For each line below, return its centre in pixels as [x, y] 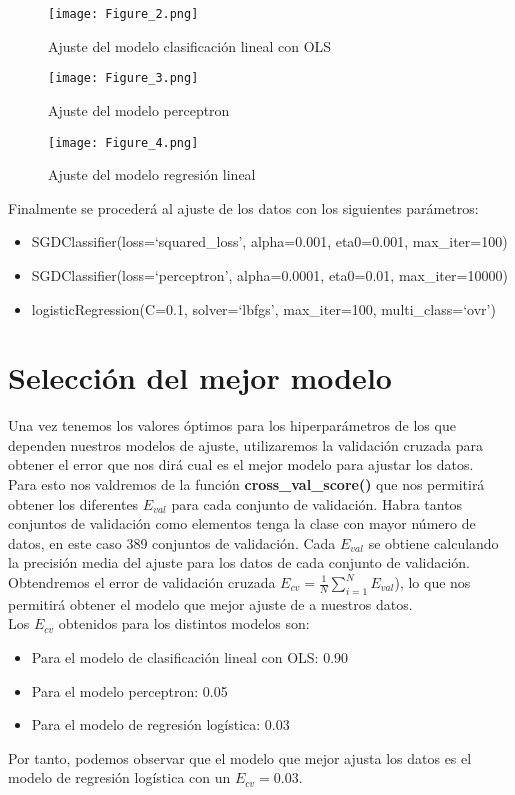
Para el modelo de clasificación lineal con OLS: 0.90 [190, 656]
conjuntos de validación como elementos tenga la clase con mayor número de [242, 523]
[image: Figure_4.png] [123, 142]
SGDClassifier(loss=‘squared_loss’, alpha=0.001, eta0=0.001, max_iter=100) [269, 241]
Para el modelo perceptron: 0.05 [129, 690]
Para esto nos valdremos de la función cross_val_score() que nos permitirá [246, 484]
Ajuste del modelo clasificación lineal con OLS [190, 45]
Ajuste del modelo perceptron [139, 109]
